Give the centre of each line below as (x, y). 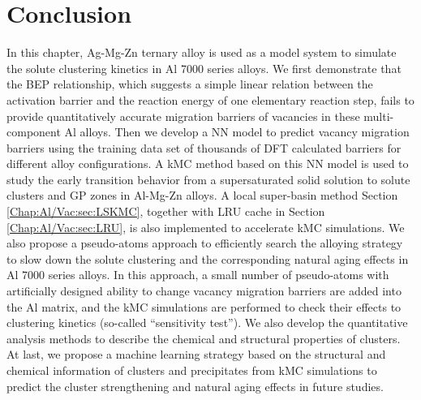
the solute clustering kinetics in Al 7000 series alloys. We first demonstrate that (204, 68)
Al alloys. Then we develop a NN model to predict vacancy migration (237, 132)
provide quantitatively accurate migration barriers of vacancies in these (183, 116)
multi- (379, 116)
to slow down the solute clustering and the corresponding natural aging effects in (208, 258)
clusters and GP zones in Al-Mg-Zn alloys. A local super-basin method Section (202, 195)
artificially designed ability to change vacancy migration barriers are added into (204, 291)
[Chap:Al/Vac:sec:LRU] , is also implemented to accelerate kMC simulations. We (206, 227)
